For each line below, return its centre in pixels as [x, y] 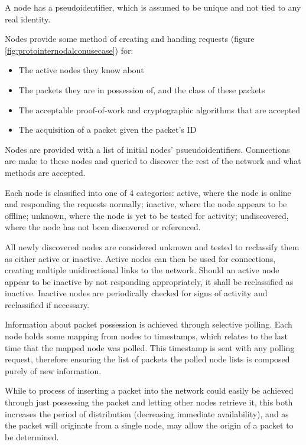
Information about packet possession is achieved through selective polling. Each [149, 324]
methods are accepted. [45, 172]
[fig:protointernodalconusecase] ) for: [69, 50]
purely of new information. [53, 370]
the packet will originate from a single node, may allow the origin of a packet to [149, 425]
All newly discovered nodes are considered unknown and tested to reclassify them [152, 246]
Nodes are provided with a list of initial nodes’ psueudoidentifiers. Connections [147, 149]
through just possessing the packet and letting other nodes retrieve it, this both [149, 402]
